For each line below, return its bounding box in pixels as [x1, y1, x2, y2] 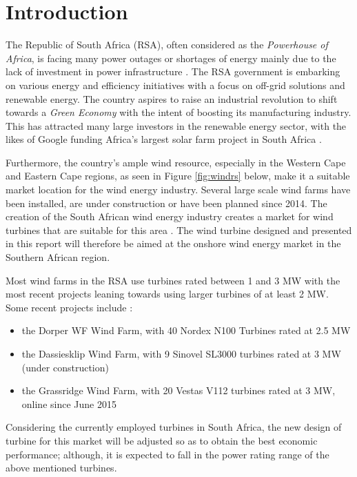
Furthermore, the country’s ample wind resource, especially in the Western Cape [6, 155, 346, 169]
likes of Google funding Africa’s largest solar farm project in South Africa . [6, 132, 322, 146]
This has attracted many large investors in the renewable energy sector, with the [6, 118, 347, 133]
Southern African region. [6, 250, 110, 264]
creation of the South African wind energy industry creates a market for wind [6, 209, 334, 224]
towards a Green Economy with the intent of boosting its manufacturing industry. [6, 105, 351, 119]
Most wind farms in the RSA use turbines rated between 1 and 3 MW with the [6, 273, 340, 287]
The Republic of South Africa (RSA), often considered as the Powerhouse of [6, 37, 328, 52]
